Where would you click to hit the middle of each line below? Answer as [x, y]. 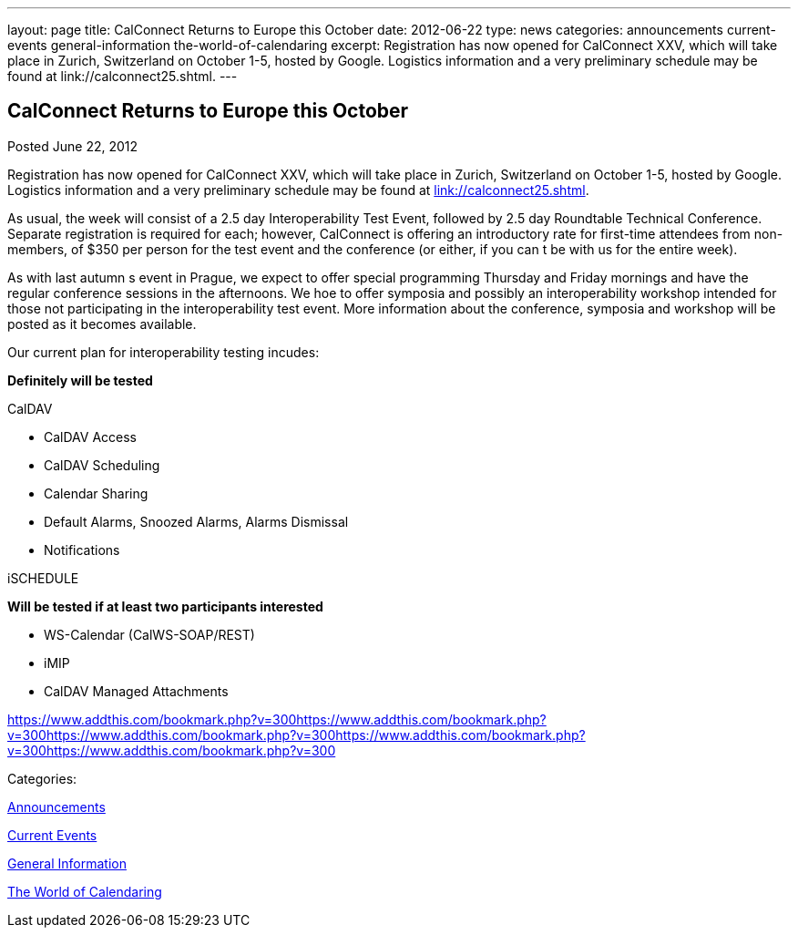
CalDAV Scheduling [102, 465]
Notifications [82, 550]
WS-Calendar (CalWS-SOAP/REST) [149, 634]
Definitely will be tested [80, 380]
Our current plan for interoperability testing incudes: [164, 352]
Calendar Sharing [96, 493]
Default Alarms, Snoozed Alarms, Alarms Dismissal [196, 521]
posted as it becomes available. [102, 324]
